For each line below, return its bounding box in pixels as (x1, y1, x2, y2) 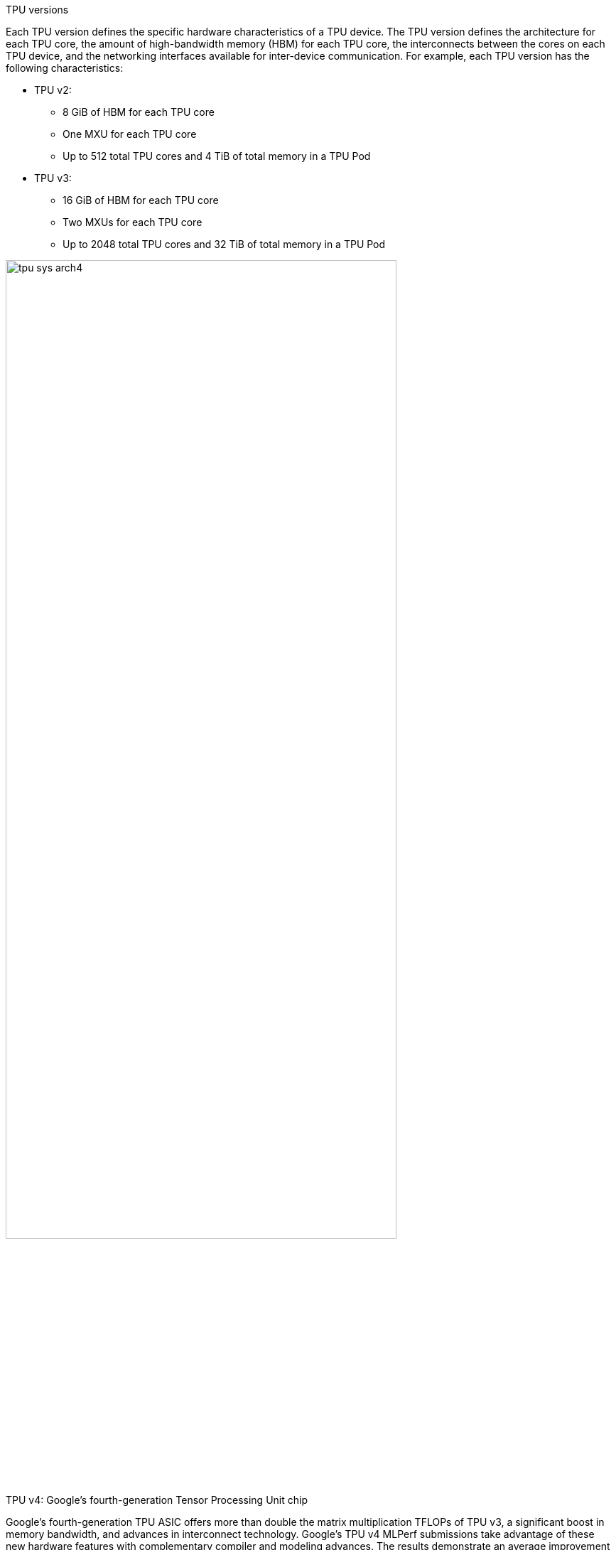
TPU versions (6, 4, 69, 16)
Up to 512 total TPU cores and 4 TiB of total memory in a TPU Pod (63, 150, 371, 162)
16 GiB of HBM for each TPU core (63, 194, 219, 206)
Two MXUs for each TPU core (63, 216, 202, 228)
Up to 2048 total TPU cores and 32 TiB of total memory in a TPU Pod (63, 238, 386, 250)
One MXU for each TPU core (63, 128, 197, 140)
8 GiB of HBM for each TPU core (63, 106, 215, 118)
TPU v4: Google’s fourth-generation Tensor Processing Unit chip (6, 1493, 308, 1506)
